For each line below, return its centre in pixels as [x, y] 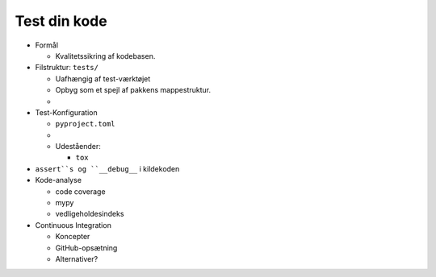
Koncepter [73, 237]
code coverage [80, 191]
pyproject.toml [86, 124]
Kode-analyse [59, 180]
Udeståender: [78, 147]
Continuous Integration [73, 225]
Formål [47, 45]
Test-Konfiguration [66, 112]
